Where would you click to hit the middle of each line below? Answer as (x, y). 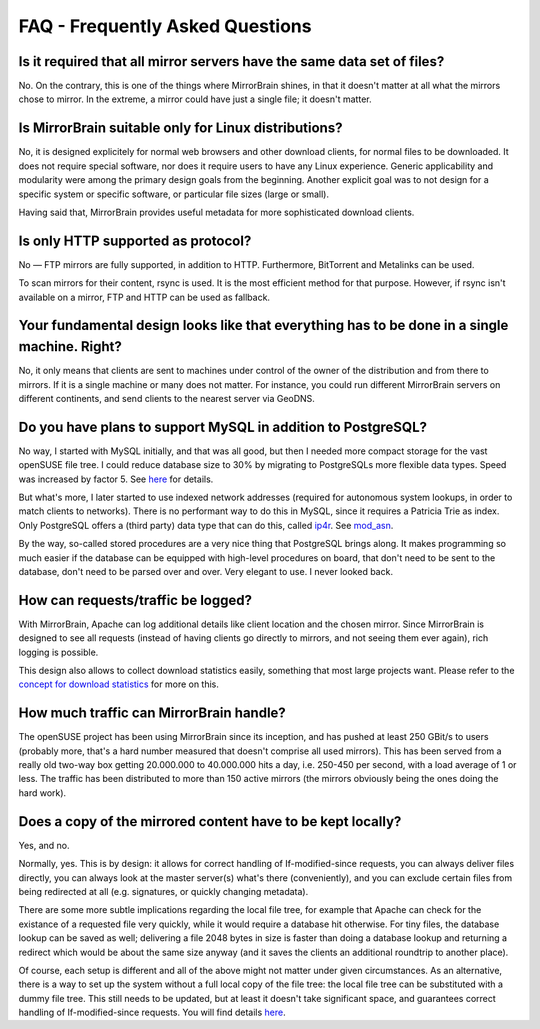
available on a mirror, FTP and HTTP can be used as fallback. (144, 297)
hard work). (42, 792)
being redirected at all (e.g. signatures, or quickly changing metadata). (163, 891)
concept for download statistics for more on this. (119, 684)
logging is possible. (58, 652)
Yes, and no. (44, 845)
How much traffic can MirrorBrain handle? (152, 713)
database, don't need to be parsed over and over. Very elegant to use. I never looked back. (206, 571)
